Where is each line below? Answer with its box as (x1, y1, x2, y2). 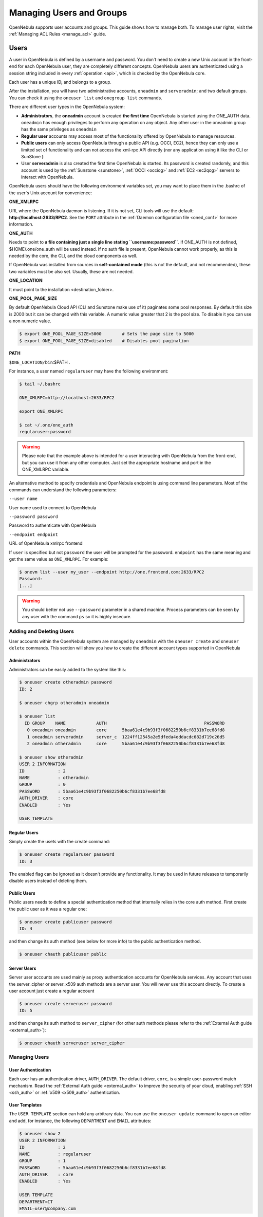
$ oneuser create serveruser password (19, 1001, 112, 1006)
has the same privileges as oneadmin (21, 127, 97, 132)
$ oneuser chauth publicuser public (19, 952, 107, 957)
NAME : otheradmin (19, 774, 89, 780)
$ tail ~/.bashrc (19, 381, 61, 387)
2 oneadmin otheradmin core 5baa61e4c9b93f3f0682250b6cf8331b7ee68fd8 (27, 741, 225, 746)
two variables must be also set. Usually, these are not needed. (9, 268, 134, 275)
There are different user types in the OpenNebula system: (9, 104, 125, 110)
